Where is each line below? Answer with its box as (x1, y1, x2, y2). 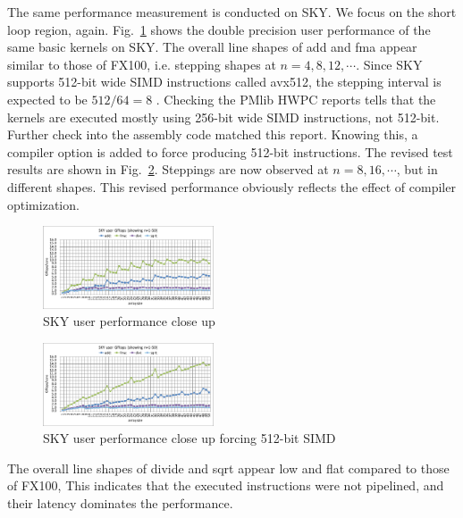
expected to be (7, 89, 88, 108)
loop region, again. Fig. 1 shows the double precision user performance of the (7, 20, 431, 38)
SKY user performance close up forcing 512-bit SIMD (43, 429, 336, 447)
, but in (396, 160, 438, 179)
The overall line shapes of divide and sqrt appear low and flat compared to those (7, 458, 450, 477)
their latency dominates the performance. (7, 493, 233, 512)
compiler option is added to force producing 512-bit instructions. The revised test (7, 142, 453, 161)
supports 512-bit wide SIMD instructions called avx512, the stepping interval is (7, 72, 442, 91)
